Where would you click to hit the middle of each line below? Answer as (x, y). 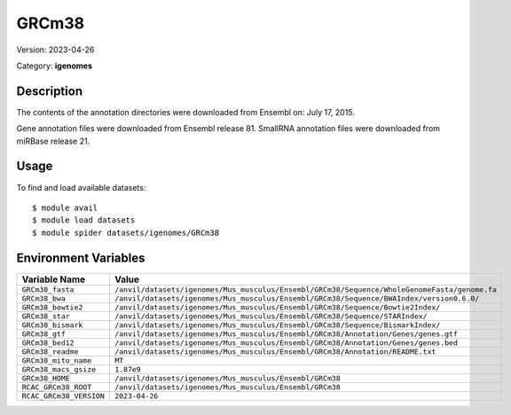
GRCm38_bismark (52, 325)
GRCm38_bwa (44, 298)
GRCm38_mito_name (57, 360)
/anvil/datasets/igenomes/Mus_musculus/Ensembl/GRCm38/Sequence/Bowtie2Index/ (277, 307)
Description (50, 91)
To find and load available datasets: (81, 187)
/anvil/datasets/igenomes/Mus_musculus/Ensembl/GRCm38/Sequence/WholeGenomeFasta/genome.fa (305, 290)
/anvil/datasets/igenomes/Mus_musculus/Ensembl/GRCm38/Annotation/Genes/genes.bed (286, 343)
